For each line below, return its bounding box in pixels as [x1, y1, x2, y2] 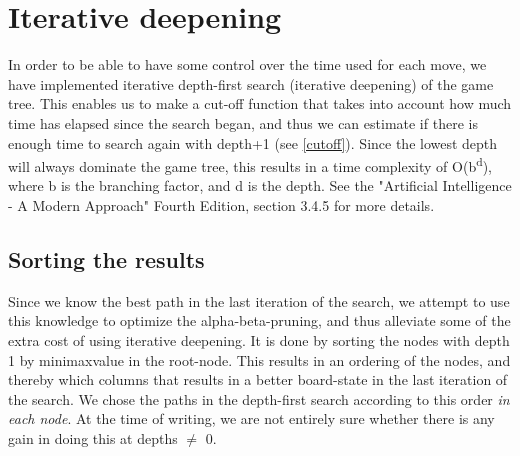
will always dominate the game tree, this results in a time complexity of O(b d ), [8, 153, 493, 176]
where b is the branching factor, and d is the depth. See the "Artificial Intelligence [8, 175, 512, 196]
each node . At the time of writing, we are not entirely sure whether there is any [8, 408, 495, 429]
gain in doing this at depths [8, 427, 178, 448]
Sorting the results [8, 243, 205, 274]
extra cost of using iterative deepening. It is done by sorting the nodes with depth [8, 329, 510, 350]
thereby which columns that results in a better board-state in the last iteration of [8, 369, 508, 390]
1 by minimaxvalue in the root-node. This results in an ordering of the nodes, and [8, 349, 511, 370]
